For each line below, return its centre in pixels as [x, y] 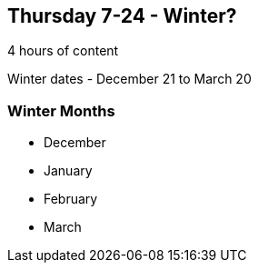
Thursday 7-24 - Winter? [122, 16]
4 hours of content [63, 51]
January [68, 171]
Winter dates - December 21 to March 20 [129, 79]
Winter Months [61, 110]
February [71, 199]
